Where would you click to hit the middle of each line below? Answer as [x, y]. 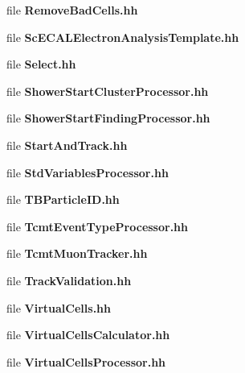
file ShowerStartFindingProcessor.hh [108, 118]
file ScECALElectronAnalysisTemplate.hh [123, 37]
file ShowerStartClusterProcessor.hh [108, 91]
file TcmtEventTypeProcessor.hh [98, 226]
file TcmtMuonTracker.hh [77, 253]
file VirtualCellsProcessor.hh [86, 361]
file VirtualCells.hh [59, 307]
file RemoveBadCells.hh [72, 10]
